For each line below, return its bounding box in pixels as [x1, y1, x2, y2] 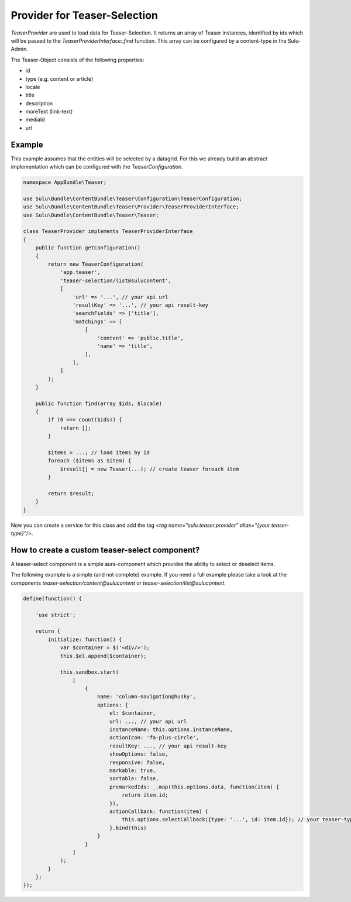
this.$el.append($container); [60, 653, 147, 659]
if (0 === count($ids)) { [47, 416, 122, 423]
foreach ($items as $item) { [47, 457, 132, 464]
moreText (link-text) [25, 108, 73, 115]
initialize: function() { [47, 636, 122, 643]
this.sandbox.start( [60, 669, 119, 675]
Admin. [11, 46, 29, 53]
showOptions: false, [109, 751, 168, 757]
